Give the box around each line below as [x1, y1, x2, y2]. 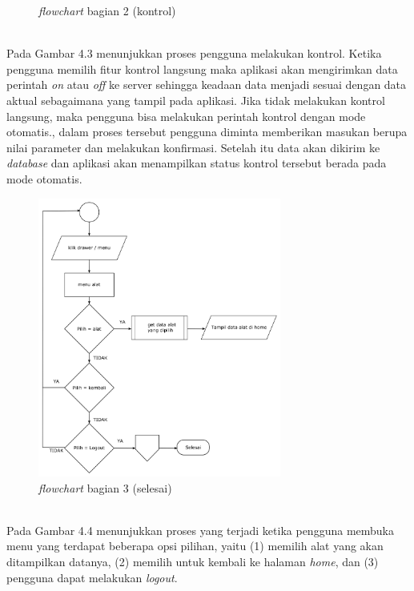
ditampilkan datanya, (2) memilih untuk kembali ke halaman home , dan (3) [6, 553, 379, 569]
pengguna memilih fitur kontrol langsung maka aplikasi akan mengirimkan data [6, 60, 398, 77]
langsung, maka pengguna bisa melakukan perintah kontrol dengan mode [6, 107, 366, 124]
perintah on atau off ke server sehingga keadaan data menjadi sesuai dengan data [6, 76, 407, 93]
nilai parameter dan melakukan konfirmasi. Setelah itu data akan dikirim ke [6, 139, 380, 155]
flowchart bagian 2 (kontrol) [38, 2, 176, 18]
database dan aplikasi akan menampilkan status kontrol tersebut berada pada [6, 155, 387, 171]
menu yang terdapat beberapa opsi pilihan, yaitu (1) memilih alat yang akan [6, 537, 384, 554]
